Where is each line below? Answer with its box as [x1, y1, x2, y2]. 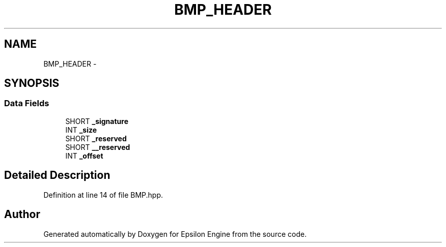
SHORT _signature [65, 116, 128, 126]
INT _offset [65, 151, 103, 160]
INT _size [65, 125, 97, 134]
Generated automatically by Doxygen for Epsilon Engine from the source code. [43, 229, 307, 238]
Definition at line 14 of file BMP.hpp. [43, 190, 163, 199]
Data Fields [4, 98, 49, 109]
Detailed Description [4, 169, 110, 182]
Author [4, 208, 40, 221]
